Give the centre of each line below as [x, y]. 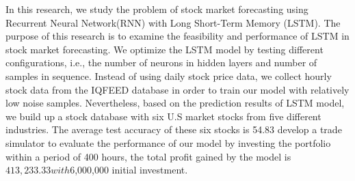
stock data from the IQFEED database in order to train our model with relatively [177, 89]
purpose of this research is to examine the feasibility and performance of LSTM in [177, 36]
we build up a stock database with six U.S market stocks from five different [163, 116]
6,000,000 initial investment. [129, 170]
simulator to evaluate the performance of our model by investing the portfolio [168, 142]
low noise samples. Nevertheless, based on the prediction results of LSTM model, [175, 103]
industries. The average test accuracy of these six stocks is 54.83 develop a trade [174, 129]
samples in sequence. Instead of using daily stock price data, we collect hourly [169, 75]
